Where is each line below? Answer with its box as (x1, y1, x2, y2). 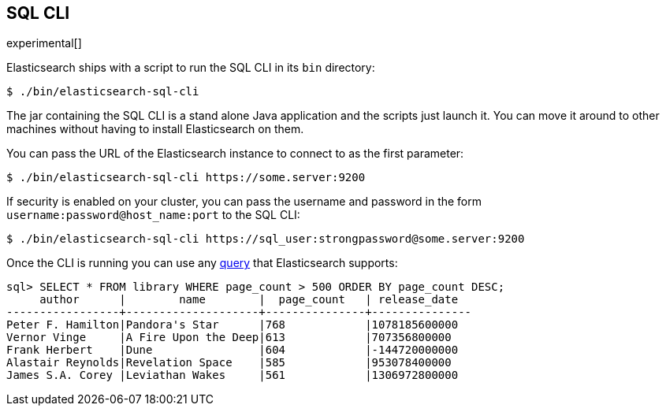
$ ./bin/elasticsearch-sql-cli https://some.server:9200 (6, 171, 366, 184)
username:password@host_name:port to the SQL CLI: (6, 208, 300, 222)
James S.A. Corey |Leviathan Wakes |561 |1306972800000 (6, 369, 459, 382)
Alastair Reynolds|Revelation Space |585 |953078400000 (6, 356, 452, 369)
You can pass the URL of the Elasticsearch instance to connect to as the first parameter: (6, 147, 464, 161)
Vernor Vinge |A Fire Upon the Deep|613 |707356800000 (6, 331, 452, 344)
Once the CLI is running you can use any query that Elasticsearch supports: (6, 256, 398, 270)
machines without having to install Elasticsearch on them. (6, 122, 304, 136)
